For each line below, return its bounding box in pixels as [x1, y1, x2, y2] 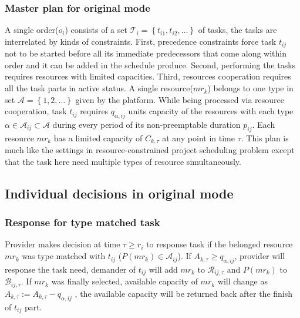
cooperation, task [5, 105, 67, 117]
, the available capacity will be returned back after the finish [75, 287, 293, 299]
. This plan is [241, 131, 289, 144]
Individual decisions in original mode [5, 184, 234, 202]
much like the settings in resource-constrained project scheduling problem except [5, 144, 295, 156]
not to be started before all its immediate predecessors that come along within [5, 47, 287, 59]
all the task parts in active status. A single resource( [5, 82, 193, 94]
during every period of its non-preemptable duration [52, 118, 241, 131]
